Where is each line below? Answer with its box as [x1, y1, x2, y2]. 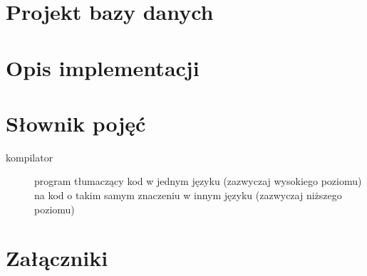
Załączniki [6, 243, 108, 272]
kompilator [6, 149, 53, 164]
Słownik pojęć [6, 108, 146, 137]
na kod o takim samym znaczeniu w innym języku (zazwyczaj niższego [34, 188, 342, 203]
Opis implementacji [6, 53, 200, 82]
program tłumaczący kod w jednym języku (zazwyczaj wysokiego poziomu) [34, 174, 362, 189]
